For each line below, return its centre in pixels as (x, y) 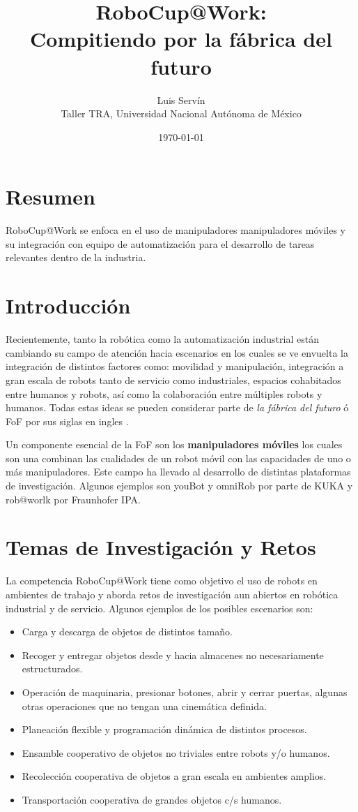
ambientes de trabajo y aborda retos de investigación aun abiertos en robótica (172, 594)
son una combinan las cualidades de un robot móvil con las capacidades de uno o (178, 458)
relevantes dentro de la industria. (76, 257)
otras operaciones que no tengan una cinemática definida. (144, 706)
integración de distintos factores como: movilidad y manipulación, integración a (175, 366)
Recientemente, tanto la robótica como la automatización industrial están (162, 339)
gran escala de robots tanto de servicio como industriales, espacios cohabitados (173, 379)
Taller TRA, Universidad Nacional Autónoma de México (181, 113)
